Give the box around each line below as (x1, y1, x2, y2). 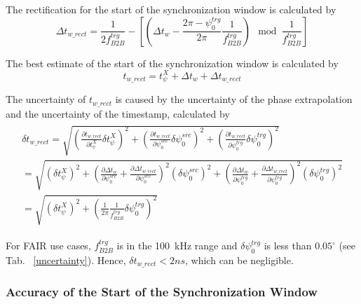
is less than (264, 238, 312, 253)
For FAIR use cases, (6, 238, 91, 253)
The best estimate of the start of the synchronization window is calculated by (6, 55, 339, 70)
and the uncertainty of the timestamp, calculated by (6, 106, 230, 120)
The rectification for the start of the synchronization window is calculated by (6, 2, 336, 16)
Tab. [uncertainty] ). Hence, (6, 253, 126, 268)
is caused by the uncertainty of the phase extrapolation (115, 92, 353, 106)
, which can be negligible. (185, 253, 294, 268)
